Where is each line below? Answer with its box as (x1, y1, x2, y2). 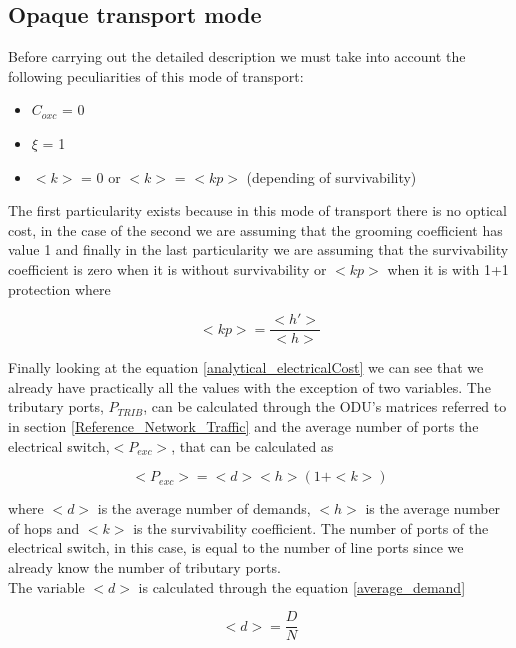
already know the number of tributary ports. (8, 556, 281, 577)
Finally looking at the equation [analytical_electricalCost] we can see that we (8, 357, 484, 378)
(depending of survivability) (246, 166, 417, 187)
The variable (8, 576, 85, 597)
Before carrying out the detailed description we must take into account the (8, 46, 466, 67)
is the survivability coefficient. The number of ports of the (133, 517, 489, 538)
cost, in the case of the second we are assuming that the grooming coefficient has (8, 219, 503, 240)
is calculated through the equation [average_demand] (138, 576, 466, 597)
